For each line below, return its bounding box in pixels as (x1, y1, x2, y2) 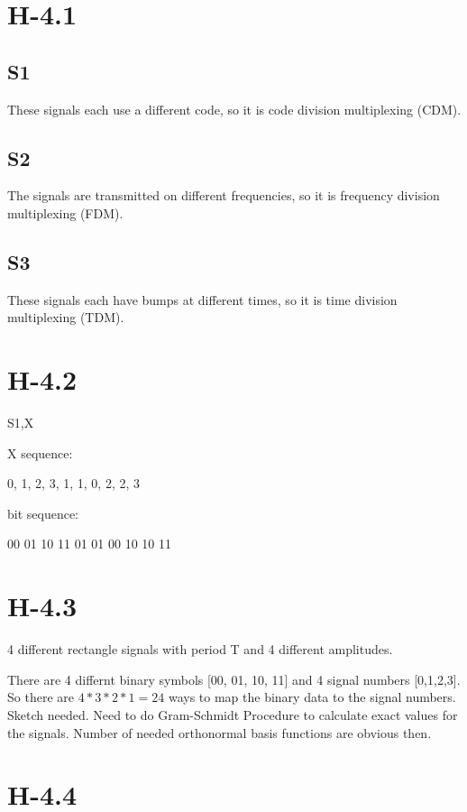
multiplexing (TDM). (7, 308, 124, 327)
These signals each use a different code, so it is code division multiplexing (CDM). (7, 99, 462, 118)
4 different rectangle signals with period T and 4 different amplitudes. (7, 640, 393, 659)
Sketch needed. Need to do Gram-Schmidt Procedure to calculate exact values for (7, 705, 458, 724)
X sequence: (7, 443, 73, 462)
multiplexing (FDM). (7, 203, 124, 222)
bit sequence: (7, 503, 79, 522)
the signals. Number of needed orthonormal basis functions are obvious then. (7, 723, 432, 742)
